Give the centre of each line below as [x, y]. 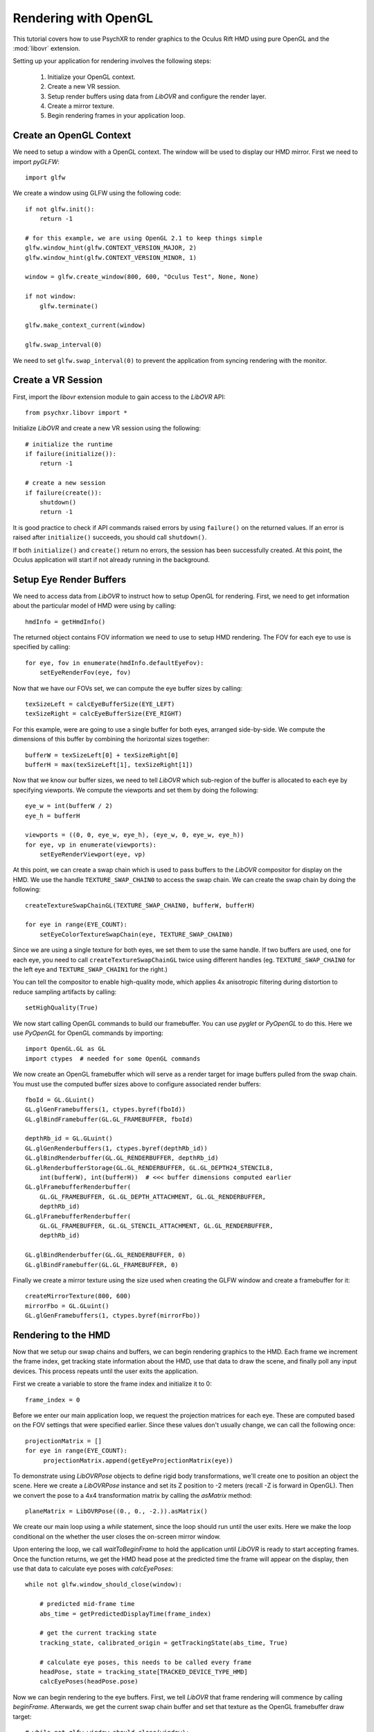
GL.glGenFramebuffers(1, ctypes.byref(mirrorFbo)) [113, 1316]
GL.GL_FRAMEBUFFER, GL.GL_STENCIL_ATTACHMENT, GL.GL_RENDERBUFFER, [156, 1226]
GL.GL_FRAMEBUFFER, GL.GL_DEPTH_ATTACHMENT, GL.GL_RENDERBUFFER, [153, 1196]
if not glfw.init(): [60, 209]
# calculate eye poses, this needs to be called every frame [145, 1662]
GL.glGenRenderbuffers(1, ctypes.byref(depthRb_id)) [116, 1148]
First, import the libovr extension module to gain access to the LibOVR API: [119, 397]
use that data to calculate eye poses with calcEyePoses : [93, 1568]
